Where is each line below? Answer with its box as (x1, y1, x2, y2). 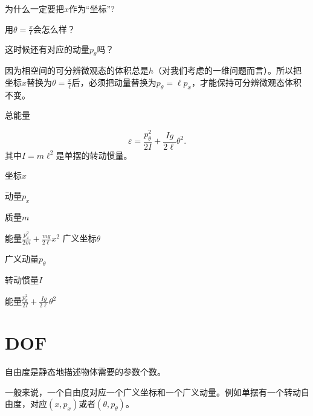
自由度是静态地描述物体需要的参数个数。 (5, 365, 166, 378)
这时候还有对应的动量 (5, 43, 89, 56)
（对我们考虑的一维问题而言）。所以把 (153, 64, 302, 77)
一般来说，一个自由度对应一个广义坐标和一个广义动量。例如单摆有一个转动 (5, 385, 301, 398)
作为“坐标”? (69, 2, 115, 14)
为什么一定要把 (5, 2, 64, 14)
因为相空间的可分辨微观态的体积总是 (5, 64, 149, 77)
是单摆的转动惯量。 (56, 149, 132, 161)
